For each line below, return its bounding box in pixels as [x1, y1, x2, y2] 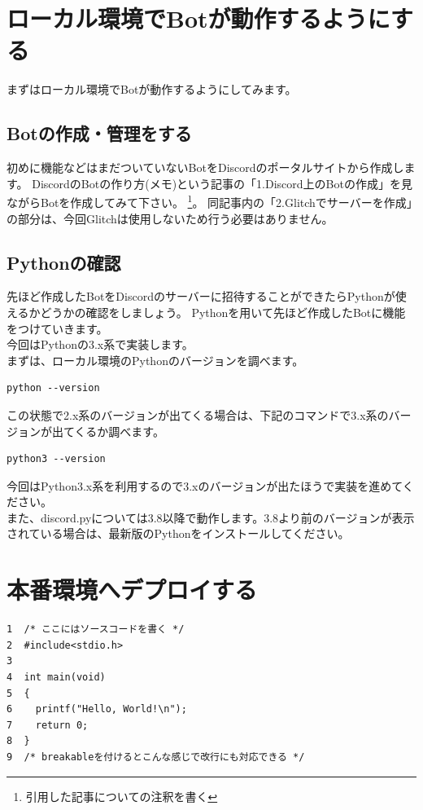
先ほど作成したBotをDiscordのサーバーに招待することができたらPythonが [7, 288, 395, 305]
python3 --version [7, 453, 106, 465]
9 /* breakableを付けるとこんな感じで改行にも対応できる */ [7, 751, 305, 763]
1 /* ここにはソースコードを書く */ [7, 623, 185, 636]
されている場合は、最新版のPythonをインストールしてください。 [7, 525, 350, 542]
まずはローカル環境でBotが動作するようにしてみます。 [7, 81, 297, 98]
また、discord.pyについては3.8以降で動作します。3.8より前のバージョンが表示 [7, 508, 415, 526]
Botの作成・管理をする [7, 121, 192, 146]
